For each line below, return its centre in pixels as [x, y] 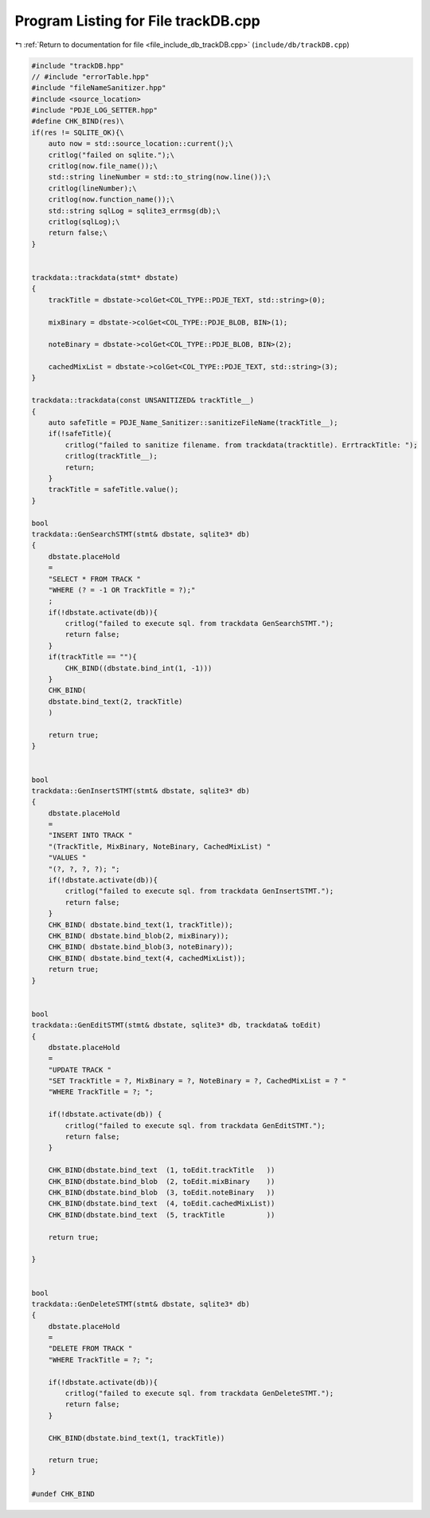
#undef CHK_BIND [63, 1494]
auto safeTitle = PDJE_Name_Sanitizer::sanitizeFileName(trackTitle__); [193, 423]
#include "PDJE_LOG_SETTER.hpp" [95, 110]
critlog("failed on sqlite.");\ [111, 155]
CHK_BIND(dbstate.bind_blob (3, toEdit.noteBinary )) [162, 1192]
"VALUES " [67, 858]
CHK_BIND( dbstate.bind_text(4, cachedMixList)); [147, 958]
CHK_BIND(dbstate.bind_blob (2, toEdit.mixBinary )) [162, 1181]
